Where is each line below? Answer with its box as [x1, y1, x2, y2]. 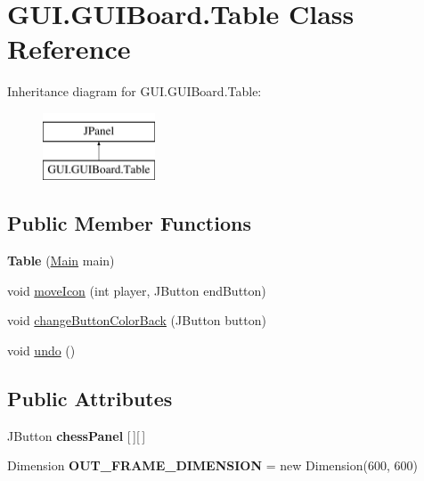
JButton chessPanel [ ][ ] [7, 426, 146, 444]
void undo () [7, 341, 76, 360]
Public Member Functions [7, 209, 251, 237]
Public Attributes [7, 385, 173, 412]
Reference [7, 30, 131, 67]
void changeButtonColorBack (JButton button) [7, 311, 266, 330]
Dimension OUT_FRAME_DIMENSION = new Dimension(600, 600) [7, 456, 418, 475]
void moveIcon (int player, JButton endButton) [7, 281, 266, 299]
